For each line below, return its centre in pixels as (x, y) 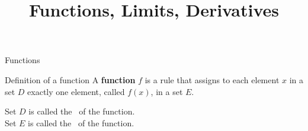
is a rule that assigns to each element (212, 79)
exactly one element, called (76, 91)
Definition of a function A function (70, 79)
